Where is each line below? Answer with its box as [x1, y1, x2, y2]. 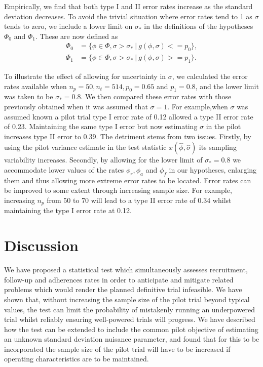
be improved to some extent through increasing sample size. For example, [4, 185, 232, 195]
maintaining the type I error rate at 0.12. [4, 205, 132, 216]
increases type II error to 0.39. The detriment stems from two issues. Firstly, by [4, 131, 251, 141]
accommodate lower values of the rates [4, 164, 124, 175]
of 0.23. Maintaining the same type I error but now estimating [4, 121, 198, 132]
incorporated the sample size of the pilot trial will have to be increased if [4, 343, 231, 354]
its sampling [199, 142, 237, 152]
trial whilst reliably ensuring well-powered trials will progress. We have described [4, 314, 255, 324]
